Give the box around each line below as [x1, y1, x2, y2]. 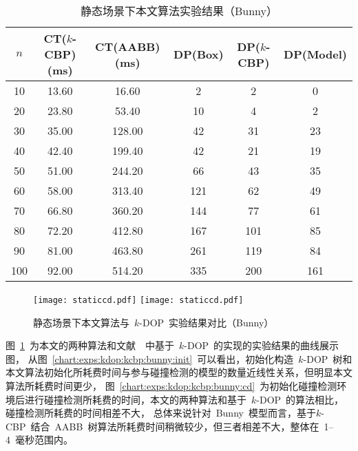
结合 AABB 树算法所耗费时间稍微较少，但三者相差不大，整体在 [30, 419, 319, 433]
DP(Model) [284, 46, 347, 62]
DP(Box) [173, 46, 224, 62]
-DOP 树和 [303, 351, 352, 366]
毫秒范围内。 [14, 432, 73, 447]
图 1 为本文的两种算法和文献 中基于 [6, 338, 174, 353]
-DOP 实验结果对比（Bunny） [139, 315, 274, 329]
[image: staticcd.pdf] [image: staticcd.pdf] [33, 295, 244, 305]
